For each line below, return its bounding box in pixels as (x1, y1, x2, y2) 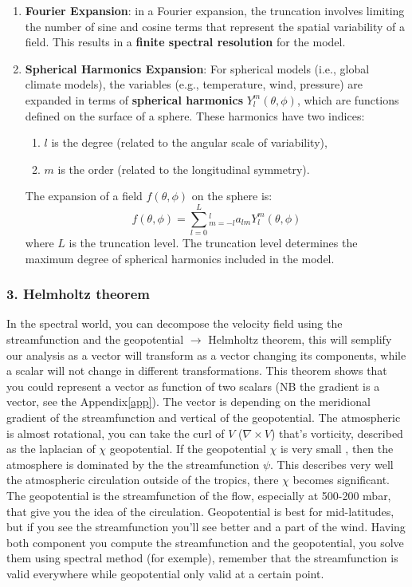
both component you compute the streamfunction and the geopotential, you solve (6, 534, 404, 550)
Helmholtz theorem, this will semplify (208, 331, 392, 348)
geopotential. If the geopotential (109, 440, 266, 457)
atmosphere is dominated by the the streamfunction (6, 455, 260, 472)
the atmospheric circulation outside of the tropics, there (6, 471, 279, 488)
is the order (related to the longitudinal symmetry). (57, 160, 310, 177)
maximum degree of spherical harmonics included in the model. (25, 250, 335, 266)
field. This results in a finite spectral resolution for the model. (25, 33, 346, 50)
